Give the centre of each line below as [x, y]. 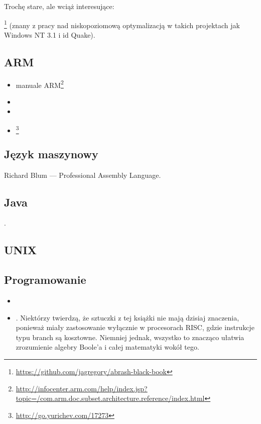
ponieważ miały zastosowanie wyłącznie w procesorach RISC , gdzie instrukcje [135, 327]
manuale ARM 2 [40, 84]
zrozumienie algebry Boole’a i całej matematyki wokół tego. [107, 347]
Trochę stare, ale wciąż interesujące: [59, 6]
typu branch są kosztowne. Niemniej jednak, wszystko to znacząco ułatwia [130, 337]
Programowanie [45, 280]
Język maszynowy [51, 153]
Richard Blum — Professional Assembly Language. [83, 175]
